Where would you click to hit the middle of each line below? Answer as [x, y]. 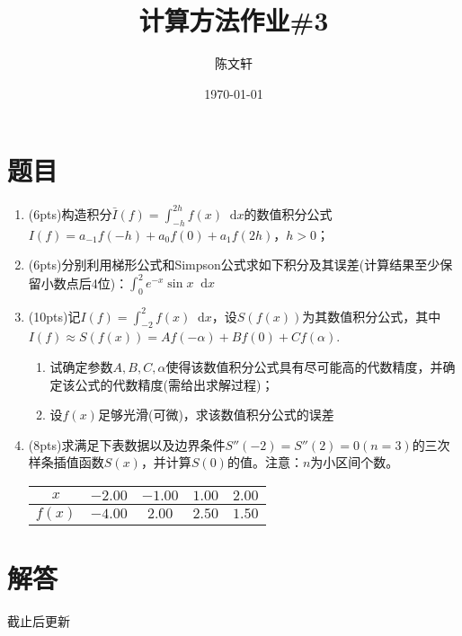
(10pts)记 [54, 316]
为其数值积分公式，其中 [372, 316]
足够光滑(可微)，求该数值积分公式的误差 [216, 415]
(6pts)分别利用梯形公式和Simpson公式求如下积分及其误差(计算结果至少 [234, 265]
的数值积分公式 [288, 213]
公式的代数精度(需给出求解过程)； [174, 384]
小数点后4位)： [84, 283]
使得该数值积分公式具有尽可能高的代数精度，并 [304, 366]
